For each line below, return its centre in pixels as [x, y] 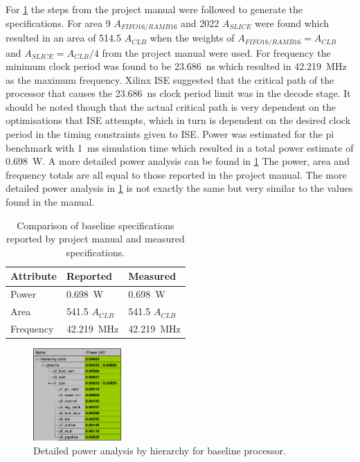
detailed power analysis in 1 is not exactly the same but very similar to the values [179, 188]
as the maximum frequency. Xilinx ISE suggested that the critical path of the [170, 79]
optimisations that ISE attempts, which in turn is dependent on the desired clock [178, 120]
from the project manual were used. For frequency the [216, 52]
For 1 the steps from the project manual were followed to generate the [154, 9]
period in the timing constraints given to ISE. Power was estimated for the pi [170, 134]
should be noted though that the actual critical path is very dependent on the [171, 106]
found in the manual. [50, 202]
